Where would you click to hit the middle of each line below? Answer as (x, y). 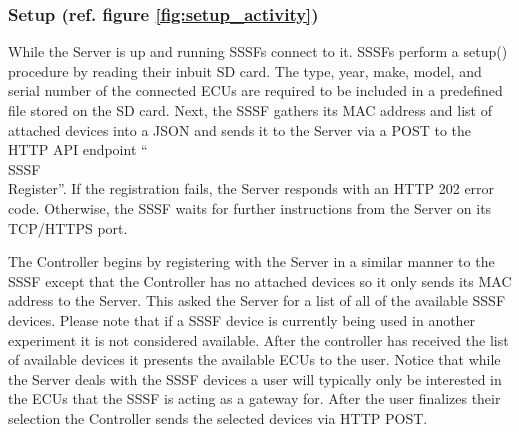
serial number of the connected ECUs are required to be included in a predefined (255, 90)
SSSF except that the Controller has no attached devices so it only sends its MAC (260, 280)
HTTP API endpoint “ (78, 149)
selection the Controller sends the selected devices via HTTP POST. (218, 417)
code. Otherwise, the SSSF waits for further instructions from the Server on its (250, 207)
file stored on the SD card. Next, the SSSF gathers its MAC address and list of (250, 110)
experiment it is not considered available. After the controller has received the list (258, 339)
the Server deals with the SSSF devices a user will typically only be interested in (255, 378)
